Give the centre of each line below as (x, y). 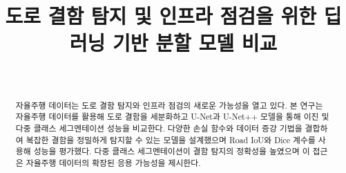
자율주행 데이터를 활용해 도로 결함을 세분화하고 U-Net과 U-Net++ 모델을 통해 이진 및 (172, 117)
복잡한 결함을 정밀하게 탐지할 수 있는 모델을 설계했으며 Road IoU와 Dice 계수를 (171, 139)
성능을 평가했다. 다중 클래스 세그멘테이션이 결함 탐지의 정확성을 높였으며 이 (172, 151)
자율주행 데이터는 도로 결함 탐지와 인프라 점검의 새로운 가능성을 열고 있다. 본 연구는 (169, 105)
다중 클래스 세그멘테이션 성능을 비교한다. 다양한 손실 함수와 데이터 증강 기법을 (159, 128)
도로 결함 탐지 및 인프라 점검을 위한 (161, 16)
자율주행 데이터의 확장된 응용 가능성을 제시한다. (113, 162)
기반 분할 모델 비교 (195, 43)
